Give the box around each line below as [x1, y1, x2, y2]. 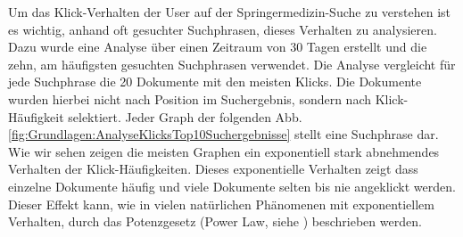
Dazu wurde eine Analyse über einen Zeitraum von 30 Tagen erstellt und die [8, 37, 427, 56]
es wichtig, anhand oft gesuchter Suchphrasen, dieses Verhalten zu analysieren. [8, 20, 437, 38]
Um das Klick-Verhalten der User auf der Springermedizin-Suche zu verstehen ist [8, 3, 451, 20]
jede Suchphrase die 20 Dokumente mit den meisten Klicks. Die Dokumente [8, 72, 422, 91]
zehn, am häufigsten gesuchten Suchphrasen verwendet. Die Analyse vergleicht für [8, 54, 456, 73]
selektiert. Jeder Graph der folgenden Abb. [68, 107, 302, 126]
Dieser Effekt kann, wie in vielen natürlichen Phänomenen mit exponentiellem [8, 194, 434, 213]
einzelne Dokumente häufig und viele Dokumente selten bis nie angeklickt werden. [8, 176, 456, 195]
